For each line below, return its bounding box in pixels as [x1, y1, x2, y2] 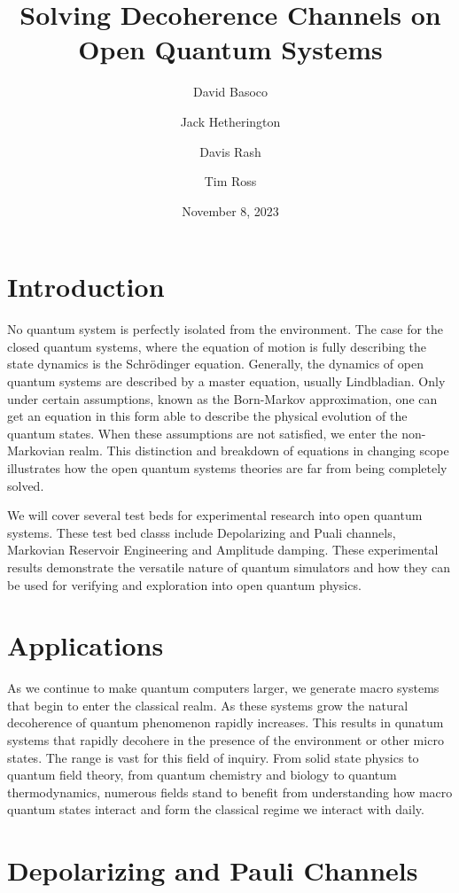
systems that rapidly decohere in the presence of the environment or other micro [7, 731, 444, 749]
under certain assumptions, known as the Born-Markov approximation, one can [7, 389, 438, 408]
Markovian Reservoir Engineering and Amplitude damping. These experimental [7, 540, 439, 559]
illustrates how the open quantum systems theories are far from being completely [7, 458, 447, 477]
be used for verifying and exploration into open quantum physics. [7, 575, 362, 594]
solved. [7, 476, 44, 494]
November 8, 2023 [182, 201, 279, 220]
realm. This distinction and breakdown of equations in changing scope [68, 441, 449, 460]
